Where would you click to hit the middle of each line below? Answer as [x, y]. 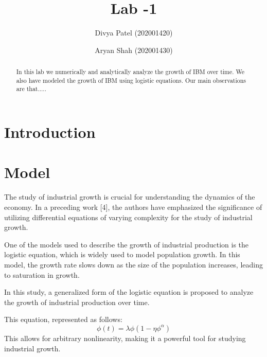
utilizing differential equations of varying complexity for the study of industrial [128, 217]
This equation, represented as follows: [63, 319]
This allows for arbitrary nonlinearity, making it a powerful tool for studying [125, 338]
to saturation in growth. [42, 274]
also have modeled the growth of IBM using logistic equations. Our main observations [131, 80]
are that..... [31, 89]
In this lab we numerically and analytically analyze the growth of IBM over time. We [130, 72]
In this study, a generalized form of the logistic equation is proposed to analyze [129, 292]
